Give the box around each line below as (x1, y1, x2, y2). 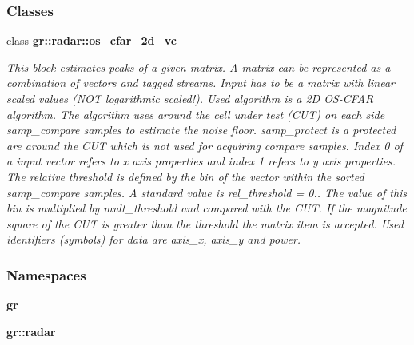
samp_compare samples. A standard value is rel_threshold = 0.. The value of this (6, 184, 408, 200)
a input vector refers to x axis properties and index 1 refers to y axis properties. (6, 153, 396, 169)
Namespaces (6, 264, 86, 284)
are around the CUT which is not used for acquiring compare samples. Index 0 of (6, 137, 403, 153)
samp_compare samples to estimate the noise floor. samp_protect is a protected (6, 121, 396, 138)
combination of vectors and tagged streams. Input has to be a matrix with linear (6, 74, 396, 91)
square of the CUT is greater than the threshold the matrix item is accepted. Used (6, 215, 404, 232)
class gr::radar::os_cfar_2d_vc (6, 32, 177, 49)
